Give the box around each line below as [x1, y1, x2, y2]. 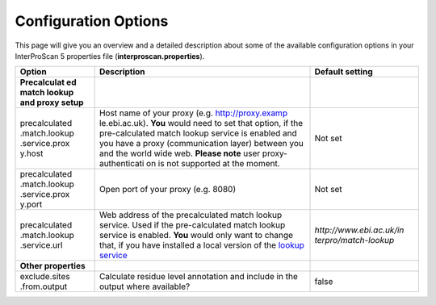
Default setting [314, 66, 373, 77]
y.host [19, 148, 44, 159]
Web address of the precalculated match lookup [99, 210, 283, 221]
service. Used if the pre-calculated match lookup [99, 219, 286, 231]
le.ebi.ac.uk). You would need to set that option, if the [99, 118, 303, 129]
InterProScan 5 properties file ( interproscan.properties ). [15, 51, 205, 61]
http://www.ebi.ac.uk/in [314, 224, 405, 236]
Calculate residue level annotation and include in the [99, 271, 299, 282]
